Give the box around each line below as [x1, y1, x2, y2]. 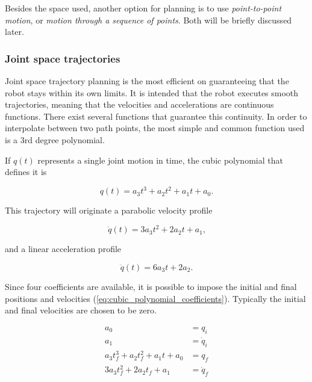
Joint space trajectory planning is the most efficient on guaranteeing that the [5, 75, 289, 87]
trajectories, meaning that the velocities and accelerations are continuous [5, 98, 274, 111]
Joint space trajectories [5, 51, 120, 66]
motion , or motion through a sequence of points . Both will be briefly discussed [5, 13, 292, 26]
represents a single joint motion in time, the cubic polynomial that [37, 153, 283, 166]
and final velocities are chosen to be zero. [5, 304, 157, 316]
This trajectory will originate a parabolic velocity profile [5, 204, 213, 217]
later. [5, 25, 24, 38]
